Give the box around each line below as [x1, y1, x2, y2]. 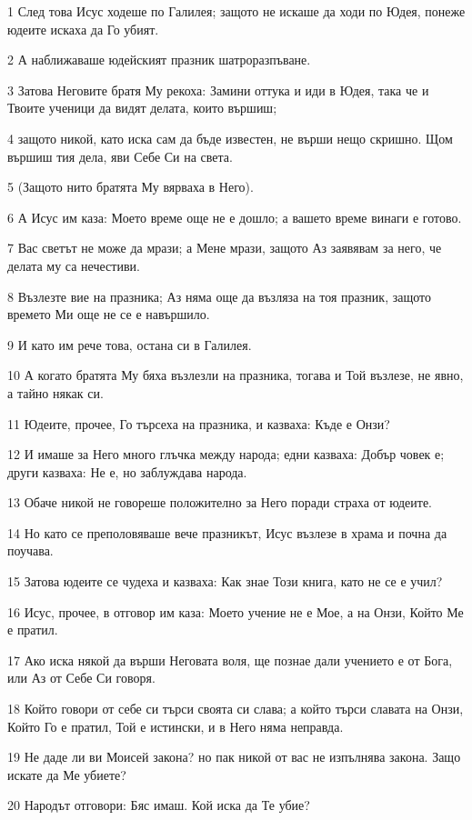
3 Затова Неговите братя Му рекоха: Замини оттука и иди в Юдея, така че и [7, 80, 429, 99]
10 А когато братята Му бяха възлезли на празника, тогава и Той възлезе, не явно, [7, 365, 464, 385]
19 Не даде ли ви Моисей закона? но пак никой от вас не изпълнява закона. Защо [7, 747, 461, 766]
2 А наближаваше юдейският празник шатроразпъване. [7, 50, 311, 69]
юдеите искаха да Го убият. [7, 19, 159, 38]
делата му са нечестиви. [7, 255, 140, 275]
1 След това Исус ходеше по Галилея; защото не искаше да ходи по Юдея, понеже [7, 2, 466, 20]
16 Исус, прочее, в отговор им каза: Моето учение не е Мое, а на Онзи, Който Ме [7, 602, 464, 621]
